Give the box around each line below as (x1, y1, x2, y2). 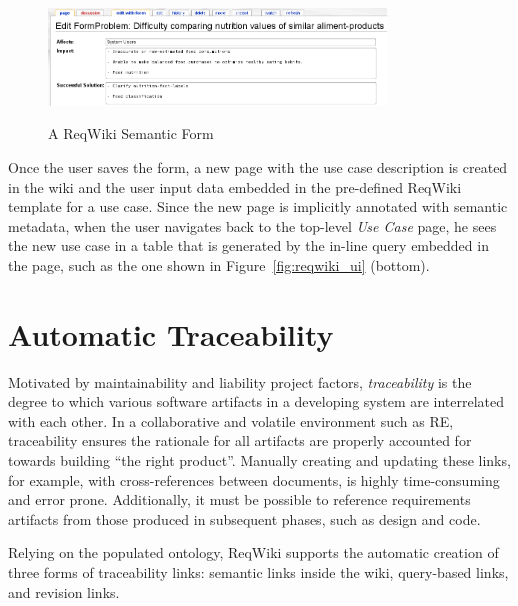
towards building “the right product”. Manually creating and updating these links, (8, 450, 511, 470)
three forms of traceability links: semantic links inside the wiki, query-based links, (8, 561, 509, 582)
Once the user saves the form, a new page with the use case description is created (8, 156, 508, 177)
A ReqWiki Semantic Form (48, 123, 214, 144)
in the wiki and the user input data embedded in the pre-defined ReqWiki (8, 176, 462, 197)
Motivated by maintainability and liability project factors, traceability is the (8, 371, 472, 392)
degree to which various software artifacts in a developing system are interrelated (8, 391, 505, 412)
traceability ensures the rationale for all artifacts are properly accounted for (8, 430, 472, 451)
